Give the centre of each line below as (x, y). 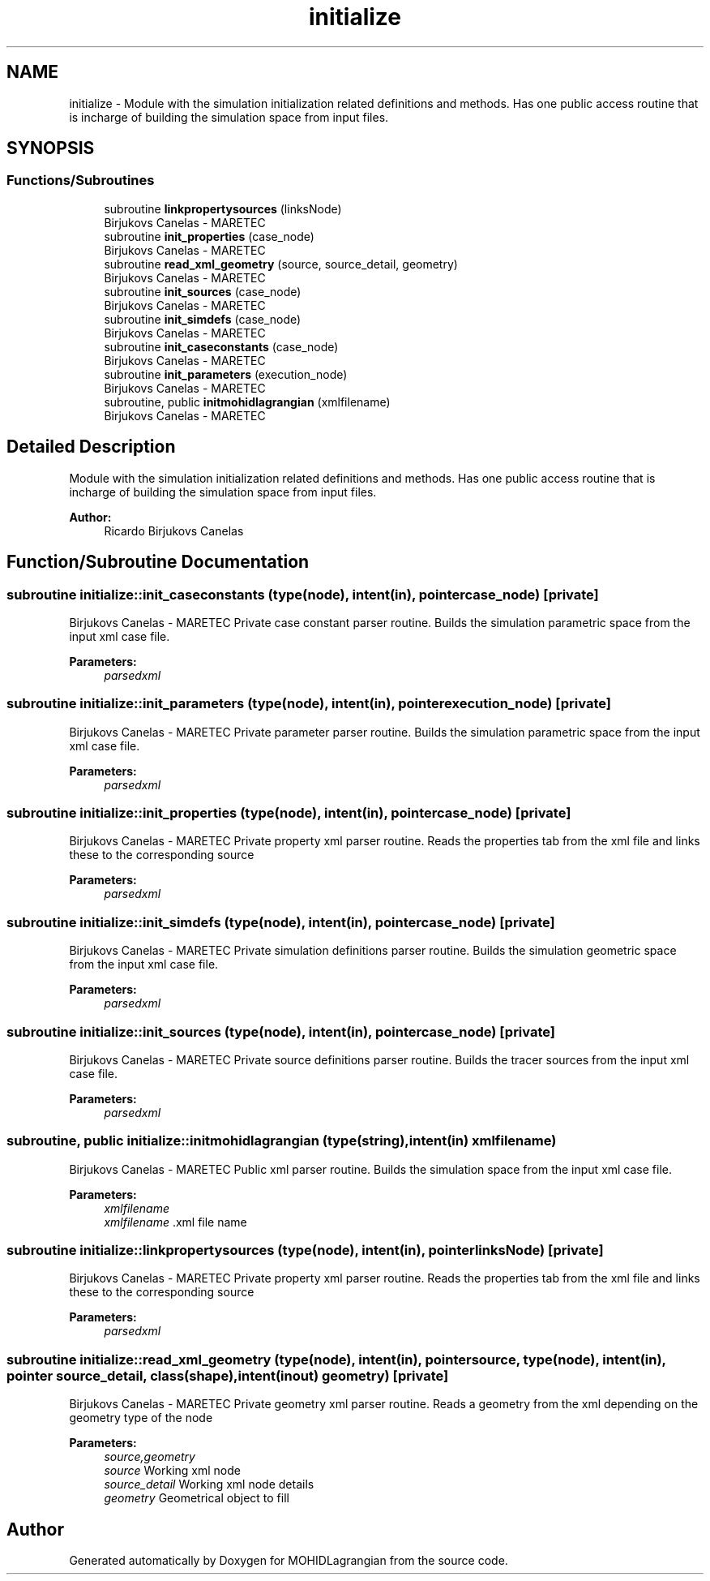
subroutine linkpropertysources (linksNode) (223, 208)
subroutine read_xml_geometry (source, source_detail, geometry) (281, 264)
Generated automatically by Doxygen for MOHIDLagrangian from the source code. (289, 1560)
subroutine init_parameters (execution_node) (226, 374)
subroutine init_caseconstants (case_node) (221, 346)
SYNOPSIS (51, 148)
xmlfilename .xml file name (175, 1222)
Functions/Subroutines (81, 180)
